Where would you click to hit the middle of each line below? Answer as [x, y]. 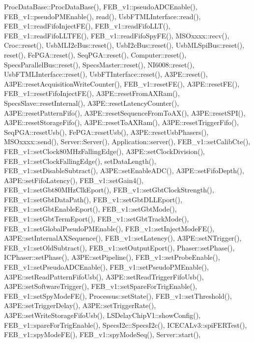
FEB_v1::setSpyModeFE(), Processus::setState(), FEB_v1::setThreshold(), [118, 296]
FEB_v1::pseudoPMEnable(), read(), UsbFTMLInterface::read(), [102, 16]
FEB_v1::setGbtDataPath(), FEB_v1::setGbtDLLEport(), [93, 199]
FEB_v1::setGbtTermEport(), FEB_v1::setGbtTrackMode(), [97, 219]
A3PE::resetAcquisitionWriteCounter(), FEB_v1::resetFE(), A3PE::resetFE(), [122, 83]
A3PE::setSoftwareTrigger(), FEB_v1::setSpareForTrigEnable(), [101, 286]
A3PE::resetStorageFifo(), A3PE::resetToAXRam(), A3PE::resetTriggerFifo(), [121, 122]
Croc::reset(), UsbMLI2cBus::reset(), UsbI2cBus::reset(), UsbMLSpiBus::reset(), [124, 45]
